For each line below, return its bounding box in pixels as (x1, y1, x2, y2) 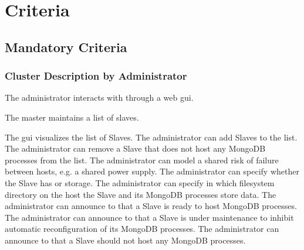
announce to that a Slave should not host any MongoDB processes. (5, 234, 246, 246)
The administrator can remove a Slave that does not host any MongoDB (5, 142, 266, 155)
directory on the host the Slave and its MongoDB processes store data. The (5, 188, 276, 200)
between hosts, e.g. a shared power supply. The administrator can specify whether (5, 165, 299, 177)
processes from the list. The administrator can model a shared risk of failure (5, 153, 279, 166)
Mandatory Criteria (5, 37, 127, 56)
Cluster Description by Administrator (5, 69, 187, 83)
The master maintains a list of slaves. (5, 111, 139, 123)
